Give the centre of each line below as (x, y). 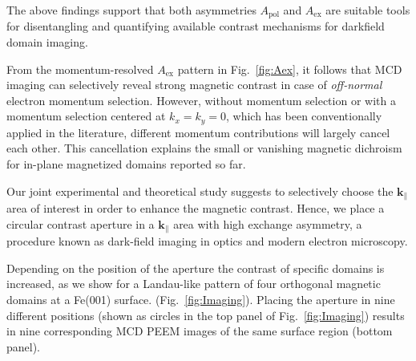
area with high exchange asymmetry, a (268, 223)
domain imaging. (47, 42)
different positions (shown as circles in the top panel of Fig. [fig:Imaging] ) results (206, 315)
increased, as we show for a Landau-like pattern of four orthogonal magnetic (194, 284)
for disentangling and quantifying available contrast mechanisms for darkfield (196, 26)
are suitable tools (368, 10)
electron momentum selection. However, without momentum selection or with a (201, 100)
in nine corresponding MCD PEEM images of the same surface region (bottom (200, 331)
